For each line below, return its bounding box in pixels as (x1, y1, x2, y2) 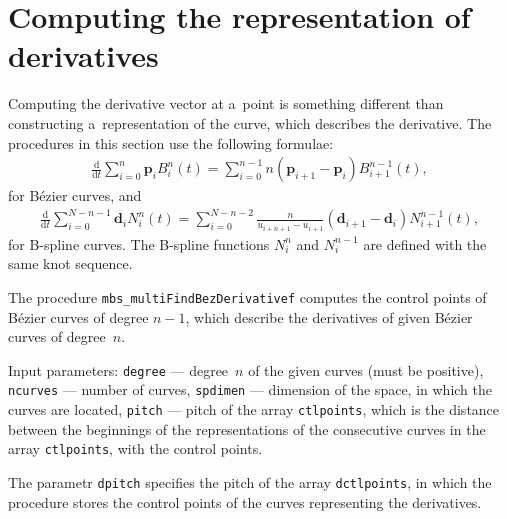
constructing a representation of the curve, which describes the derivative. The (8, 112, 492, 133)
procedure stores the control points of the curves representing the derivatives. (8, 491, 482, 512)
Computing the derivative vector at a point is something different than (8, 93, 444, 114)
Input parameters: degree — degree (8, 359, 229, 380)
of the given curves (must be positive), (248, 359, 484, 380)
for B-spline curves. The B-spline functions (8, 233, 270, 254)
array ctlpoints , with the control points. (8, 438, 263, 459)
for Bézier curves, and (8, 185, 142, 206)
